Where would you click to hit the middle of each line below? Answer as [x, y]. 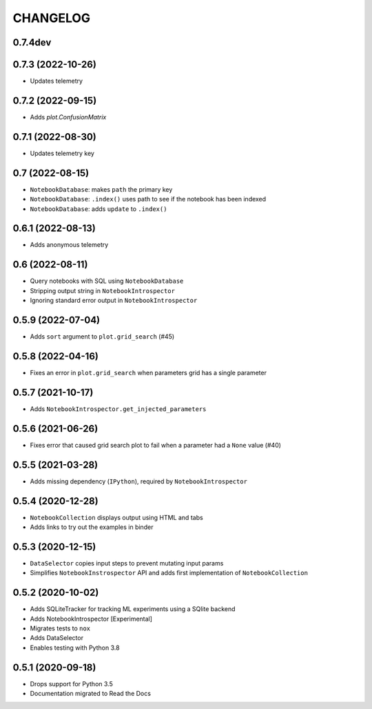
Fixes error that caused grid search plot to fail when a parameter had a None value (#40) [156, 445]
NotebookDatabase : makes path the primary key [101, 189]
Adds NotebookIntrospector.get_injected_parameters [118, 409]
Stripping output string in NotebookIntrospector [103, 290]
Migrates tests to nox [60, 628]
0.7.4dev [32, 42]
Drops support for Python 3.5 [71, 683]
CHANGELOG [52, 18]
